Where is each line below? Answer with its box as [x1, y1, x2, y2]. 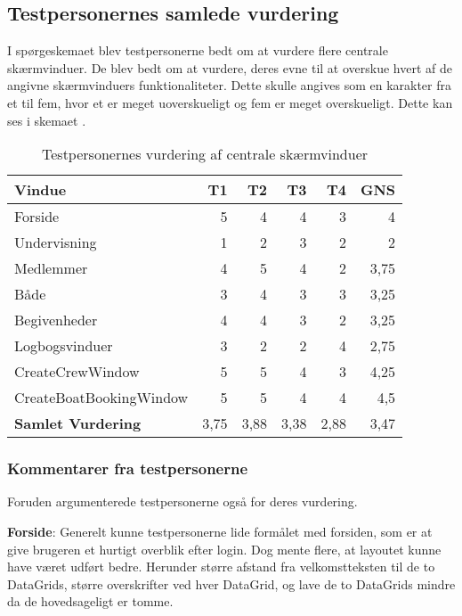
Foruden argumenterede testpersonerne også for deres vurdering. [7, 492, 358, 511]
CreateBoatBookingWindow [14, 387, 189, 408]
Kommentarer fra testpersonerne [7, 457, 248, 480]
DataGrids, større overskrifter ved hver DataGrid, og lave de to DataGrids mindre [7, 574, 456, 593]
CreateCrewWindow [14, 361, 140, 382]
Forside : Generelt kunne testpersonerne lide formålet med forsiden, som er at [7, 522, 433, 540]
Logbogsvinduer [14, 335, 113, 357]
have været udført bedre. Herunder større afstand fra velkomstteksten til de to [7, 557, 435, 576]
